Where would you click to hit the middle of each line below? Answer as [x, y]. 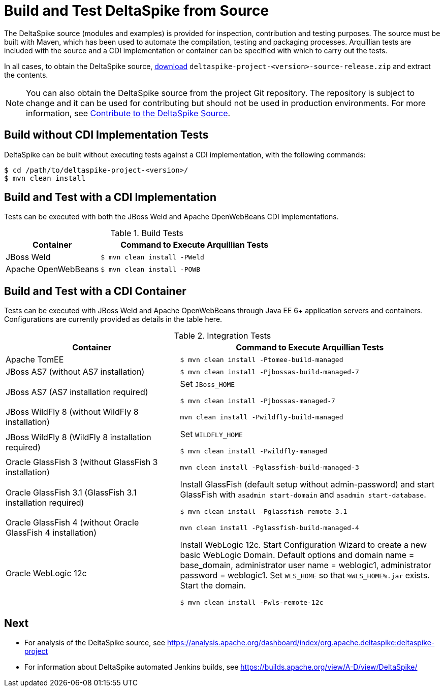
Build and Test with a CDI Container [95, 291]
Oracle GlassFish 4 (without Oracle [72, 523]
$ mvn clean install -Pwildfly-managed [254, 451]
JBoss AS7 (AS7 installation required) [77, 392]
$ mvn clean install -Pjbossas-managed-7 [258, 401]
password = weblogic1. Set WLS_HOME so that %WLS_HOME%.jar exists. [305, 575]
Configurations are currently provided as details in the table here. [113, 319]
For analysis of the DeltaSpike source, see [95, 643]
